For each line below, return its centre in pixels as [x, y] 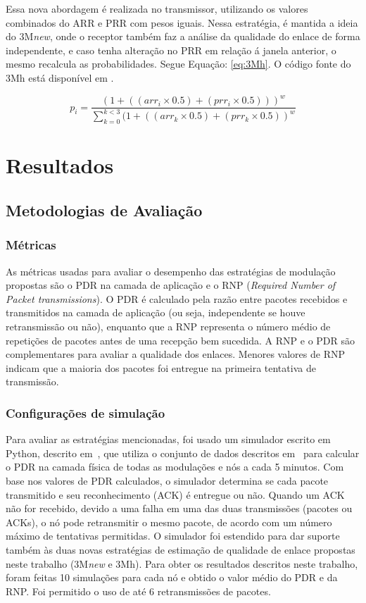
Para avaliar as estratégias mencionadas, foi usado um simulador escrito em [168, 439]
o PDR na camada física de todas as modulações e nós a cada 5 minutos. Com [175, 467]
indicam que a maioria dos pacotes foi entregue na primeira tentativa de [161, 367]
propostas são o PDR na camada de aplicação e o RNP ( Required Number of [171, 285]
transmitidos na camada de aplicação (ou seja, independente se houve [156, 312]
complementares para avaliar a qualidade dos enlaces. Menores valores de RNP [175, 354]
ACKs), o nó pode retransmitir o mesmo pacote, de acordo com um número [169, 522]
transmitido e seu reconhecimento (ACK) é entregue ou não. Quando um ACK [175, 494]
